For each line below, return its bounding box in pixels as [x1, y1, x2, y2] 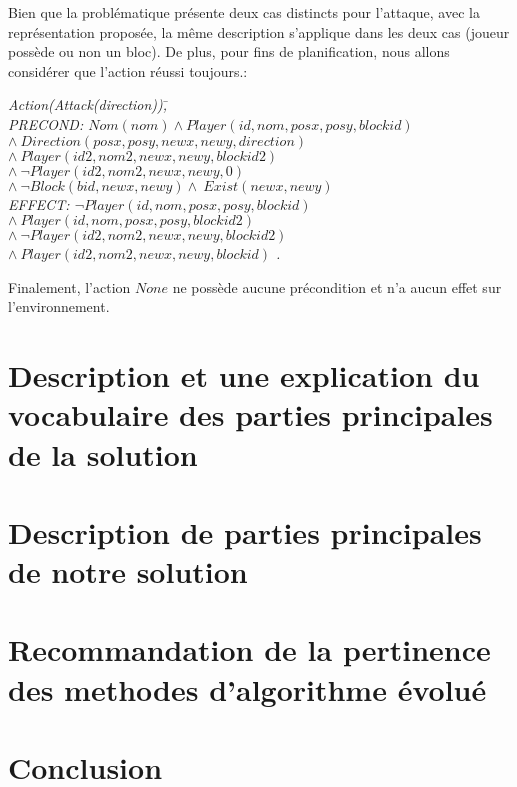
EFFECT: [8, 193, 70, 214]
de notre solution [8, 551, 248, 592]
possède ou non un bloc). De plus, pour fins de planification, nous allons [8, 41, 450, 62]
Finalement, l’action [8, 276, 131, 297]
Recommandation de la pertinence [8, 629, 491, 670]
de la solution [8, 433, 198, 474]
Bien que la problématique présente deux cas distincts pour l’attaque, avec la [8, 2, 480, 22]
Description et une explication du [8, 355, 480, 396]
